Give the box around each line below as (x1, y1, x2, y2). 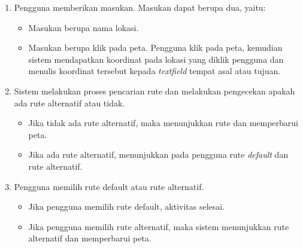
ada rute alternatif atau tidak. (14, 96, 125, 109)
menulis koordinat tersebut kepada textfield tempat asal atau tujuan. (28, 65, 281, 77)
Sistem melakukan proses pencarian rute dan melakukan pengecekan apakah (14, 84, 295, 97)
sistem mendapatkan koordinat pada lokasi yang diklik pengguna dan (28, 53, 284, 65)
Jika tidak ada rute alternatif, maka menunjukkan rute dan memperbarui (28, 117, 298, 129)
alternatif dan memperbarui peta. (28, 232, 151, 244)
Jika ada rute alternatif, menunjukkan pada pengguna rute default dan (28, 148, 289, 161)
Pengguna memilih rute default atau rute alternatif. (14, 180, 204, 192)
